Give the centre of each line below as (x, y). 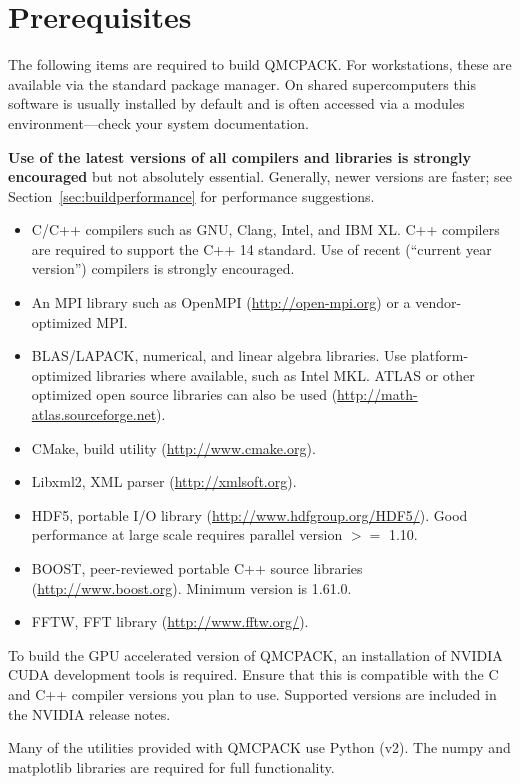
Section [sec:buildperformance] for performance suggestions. (191, 195)
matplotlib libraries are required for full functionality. (171, 766)
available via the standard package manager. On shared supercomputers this (242, 83)
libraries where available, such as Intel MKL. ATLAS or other (285, 374)
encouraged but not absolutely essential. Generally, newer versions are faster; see (260, 176)
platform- (439, 355)
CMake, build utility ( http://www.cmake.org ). (173, 447)
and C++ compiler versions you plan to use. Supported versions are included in (252, 693)
